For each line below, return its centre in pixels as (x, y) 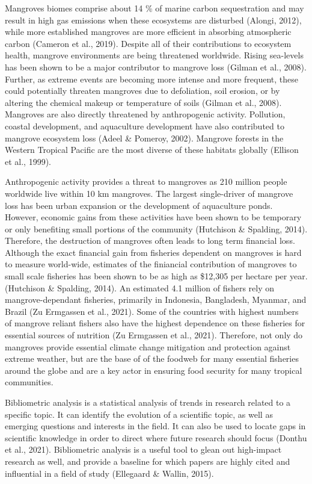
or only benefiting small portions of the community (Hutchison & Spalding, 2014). (156, 228)
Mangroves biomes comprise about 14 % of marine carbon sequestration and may (154, 8)
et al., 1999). (28, 161)
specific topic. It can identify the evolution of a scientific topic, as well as (139, 414)
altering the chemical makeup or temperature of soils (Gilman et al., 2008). (143, 102)
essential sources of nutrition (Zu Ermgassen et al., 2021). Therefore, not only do (154, 335)
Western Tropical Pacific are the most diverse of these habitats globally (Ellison (152, 150)
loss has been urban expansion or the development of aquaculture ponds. (139, 205)
